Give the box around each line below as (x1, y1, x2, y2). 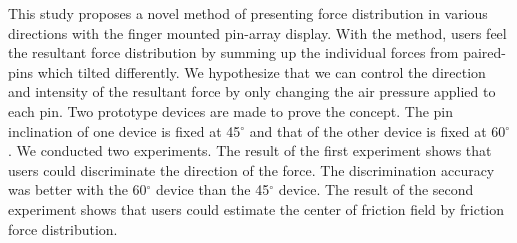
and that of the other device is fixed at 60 (249, 120, 506, 141)
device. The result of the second (278, 179, 474, 200)
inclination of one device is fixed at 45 (8, 120, 241, 141)
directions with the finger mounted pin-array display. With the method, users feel (8, 22, 507, 43)
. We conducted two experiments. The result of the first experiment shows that (8, 140, 492, 161)
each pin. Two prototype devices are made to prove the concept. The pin (8, 100, 454, 121)
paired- (463, 42, 506, 63)
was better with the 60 (8, 179, 147, 200)
